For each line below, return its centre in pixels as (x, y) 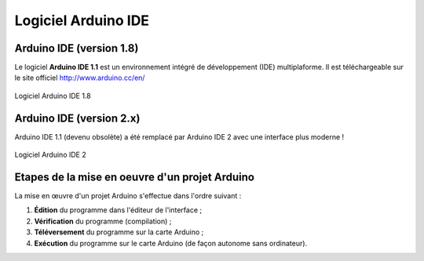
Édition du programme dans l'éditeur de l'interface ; (118, 210)
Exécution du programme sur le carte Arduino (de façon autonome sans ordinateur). (171, 243)
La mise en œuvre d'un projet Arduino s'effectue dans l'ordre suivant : (128, 196)
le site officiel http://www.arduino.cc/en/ (80, 78)
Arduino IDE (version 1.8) (77, 48)
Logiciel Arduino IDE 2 (50, 155)
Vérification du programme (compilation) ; (103, 221)
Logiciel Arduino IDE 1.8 (53, 96)
